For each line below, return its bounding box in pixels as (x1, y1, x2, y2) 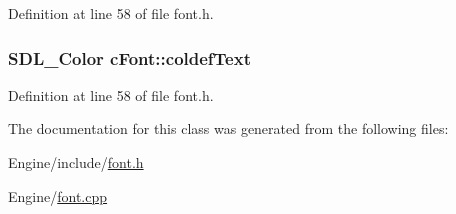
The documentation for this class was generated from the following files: (8, 118, 449, 139)
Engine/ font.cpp (8, 185, 108, 206)
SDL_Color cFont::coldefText (8, 45, 251, 70)
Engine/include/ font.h (8, 152, 144, 172)
